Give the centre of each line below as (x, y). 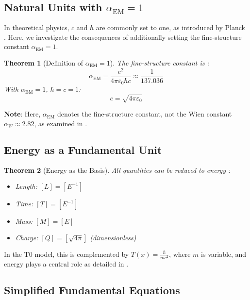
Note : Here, (22, 114)
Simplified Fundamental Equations (92, 290)
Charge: (27, 237)
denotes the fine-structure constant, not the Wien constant (144, 114)
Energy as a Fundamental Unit (83, 149)
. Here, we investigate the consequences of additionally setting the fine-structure (123, 37)
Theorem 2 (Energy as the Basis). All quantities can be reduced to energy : (117, 170)
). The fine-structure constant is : (159, 62)
